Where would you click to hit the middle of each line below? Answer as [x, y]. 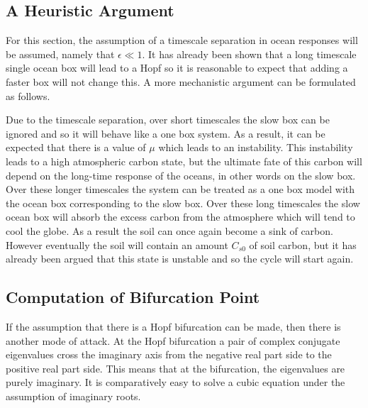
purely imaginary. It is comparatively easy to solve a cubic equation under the [175, 382]
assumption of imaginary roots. [73, 396]
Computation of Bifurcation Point [133, 297]
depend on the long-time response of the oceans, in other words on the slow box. [181, 175]
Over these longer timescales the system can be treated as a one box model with [180, 189]
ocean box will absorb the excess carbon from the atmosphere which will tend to [180, 217]
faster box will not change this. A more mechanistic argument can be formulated [181, 81]
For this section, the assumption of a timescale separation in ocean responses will [182, 40]
